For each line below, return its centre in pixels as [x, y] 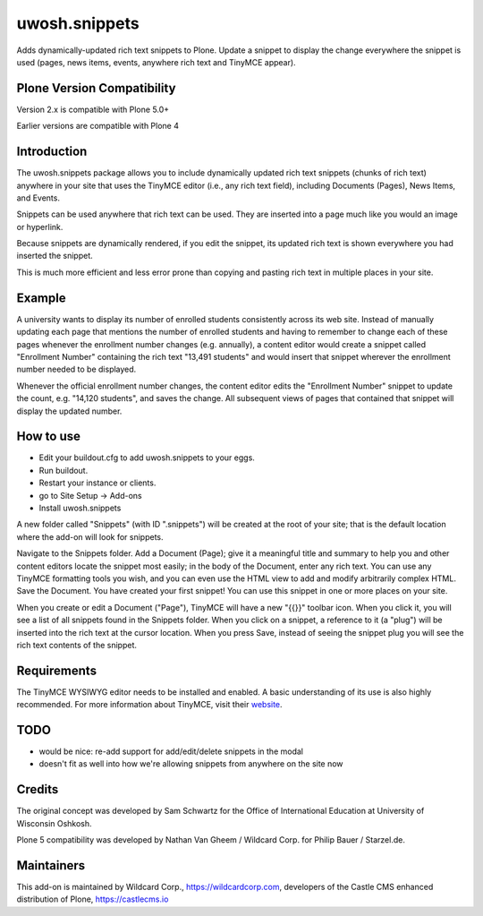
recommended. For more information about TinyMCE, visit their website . [149, 705]
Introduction [52, 152]
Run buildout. [64, 470]
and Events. [38, 198]
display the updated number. [69, 411]
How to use [48, 437]
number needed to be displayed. [76, 369]
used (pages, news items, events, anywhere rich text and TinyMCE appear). [156, 62]
